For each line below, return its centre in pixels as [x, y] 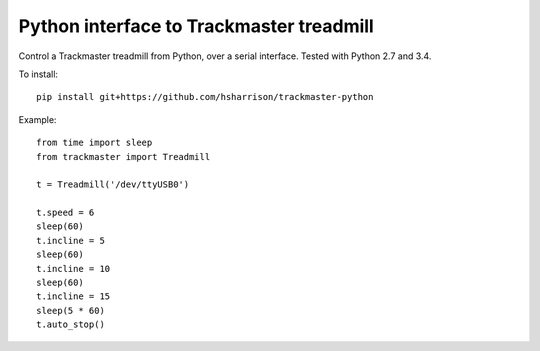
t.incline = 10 [73, 268]
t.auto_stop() [70, 324]
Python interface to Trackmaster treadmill [196, 26]
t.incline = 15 [73, 296]
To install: [38, 74]
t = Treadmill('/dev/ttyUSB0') [113, 184]
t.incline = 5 [70, 240]
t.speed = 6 [65, 213]
